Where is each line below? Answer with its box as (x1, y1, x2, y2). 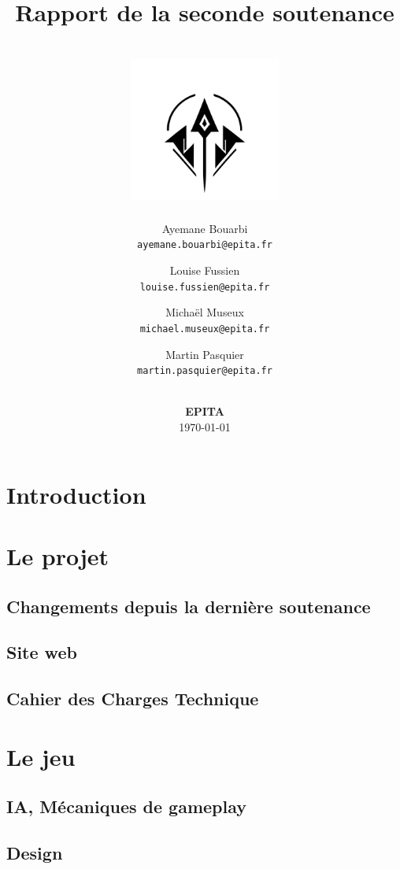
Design (6, 841, 63, 865)
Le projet (6, 540, 109, 572)
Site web (6, 640, 77, 664)
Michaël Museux (165, 304, 244, 320)
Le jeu (6, 740, 76, 772)
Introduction (6, 478, 146, 510)
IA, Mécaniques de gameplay (6, 794, 247, 819)
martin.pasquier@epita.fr (137, 365, 272, 377)
